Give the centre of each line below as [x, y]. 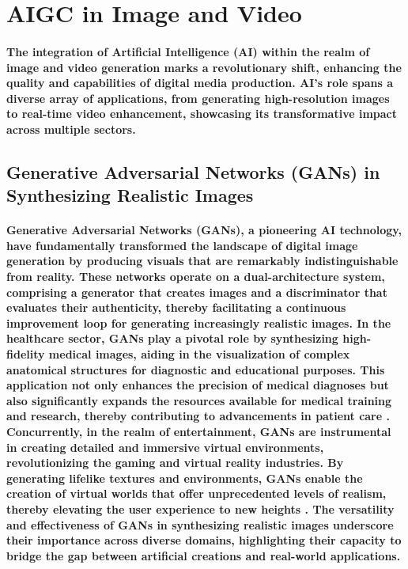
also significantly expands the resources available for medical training [199, 400]
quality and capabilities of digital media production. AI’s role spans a [200, 83]
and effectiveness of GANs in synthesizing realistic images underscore [200, 524]
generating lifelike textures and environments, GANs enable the [185, 478]
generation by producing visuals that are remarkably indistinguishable [202, 261]
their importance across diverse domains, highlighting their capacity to [204, 540]
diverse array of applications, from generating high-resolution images [198, 98]
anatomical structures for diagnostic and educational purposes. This [196, 369]
